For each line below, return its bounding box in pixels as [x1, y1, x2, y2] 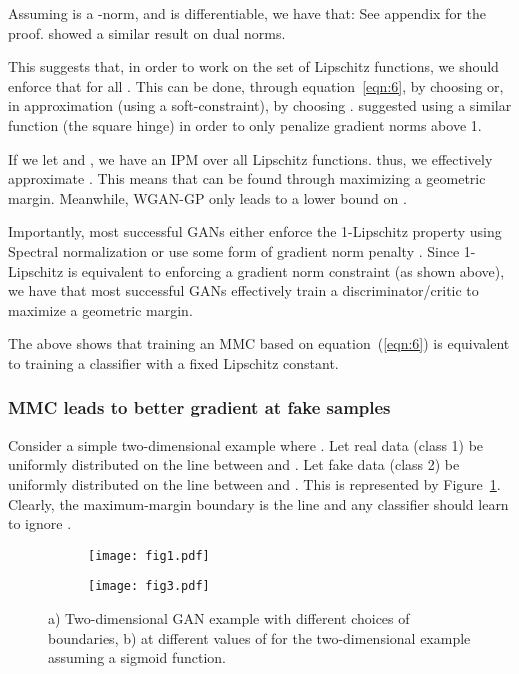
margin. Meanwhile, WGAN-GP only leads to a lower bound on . [8, 187, 407, 208]
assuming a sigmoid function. [48, 647, 226, 668]
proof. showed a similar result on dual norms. [8, 22, 286, 43]
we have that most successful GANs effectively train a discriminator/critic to [8, 280, 479, 301]
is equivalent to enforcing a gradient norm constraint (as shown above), [67, 260, 505, 281]
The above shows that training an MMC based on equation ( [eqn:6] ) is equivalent [8, 333, 510, 354]
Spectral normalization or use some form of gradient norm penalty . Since [8, 240, 460, 261]
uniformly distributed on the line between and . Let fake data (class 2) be [8, 454, 460, 475]
